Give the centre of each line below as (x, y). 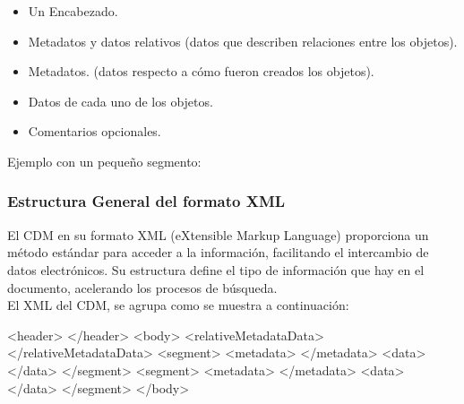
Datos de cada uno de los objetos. (120, 101)
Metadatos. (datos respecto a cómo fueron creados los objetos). (201, 71)
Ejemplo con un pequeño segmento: (104, 161)
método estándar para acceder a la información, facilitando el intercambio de (218, 252)
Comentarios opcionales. (95, 131)
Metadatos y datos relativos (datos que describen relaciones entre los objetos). (243, 41)
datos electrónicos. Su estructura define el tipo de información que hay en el (216, 269)
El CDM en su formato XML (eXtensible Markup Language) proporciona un (218, 234)
